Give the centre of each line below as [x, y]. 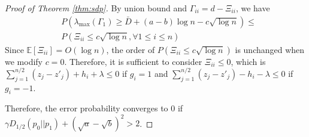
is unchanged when [270, 49]
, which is [248, 61]
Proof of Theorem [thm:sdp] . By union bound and [96, 8]
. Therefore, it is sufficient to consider [133, 61]
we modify [24, 61]
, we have [253, 8]
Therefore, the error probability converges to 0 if [94, 108]
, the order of [131, 49]
